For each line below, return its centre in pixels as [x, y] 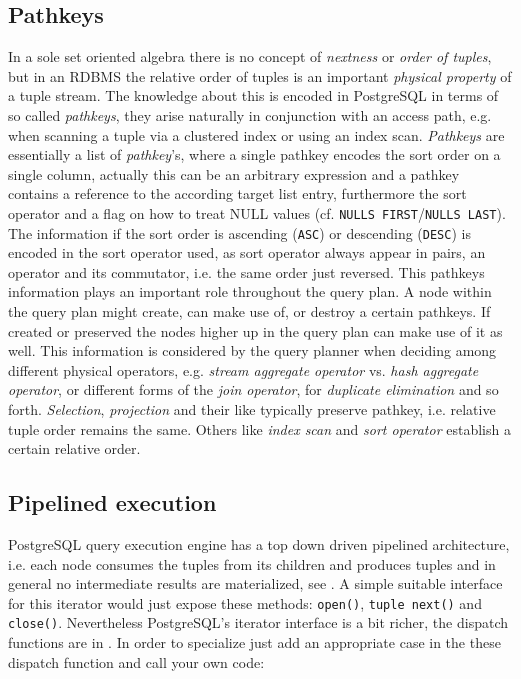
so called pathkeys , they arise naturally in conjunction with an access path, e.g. [250, 114]
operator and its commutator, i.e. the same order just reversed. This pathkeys [246, 271]
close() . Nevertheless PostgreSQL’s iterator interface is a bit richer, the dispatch [258, 622]
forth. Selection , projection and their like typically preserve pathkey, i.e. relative [252, 409]
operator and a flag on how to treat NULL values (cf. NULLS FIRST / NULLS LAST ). [257, 212]
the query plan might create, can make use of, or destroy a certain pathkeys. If [249, 311]
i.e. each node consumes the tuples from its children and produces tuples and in [252, 563]
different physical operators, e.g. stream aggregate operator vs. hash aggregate [243, 369]
